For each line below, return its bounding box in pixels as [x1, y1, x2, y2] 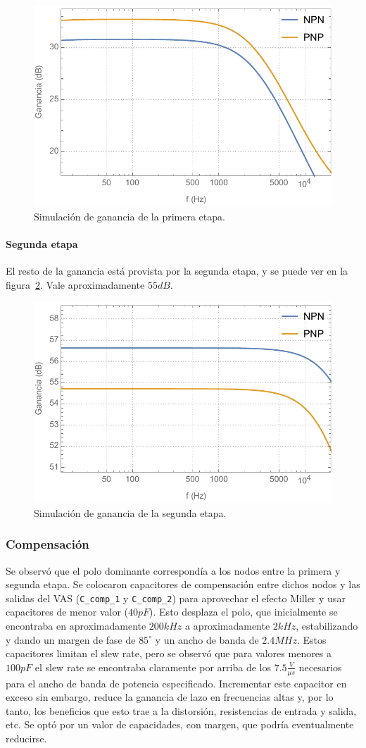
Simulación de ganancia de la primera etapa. [34, 209, 225, 224]
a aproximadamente [184, 618, 270, 632]
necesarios [298, 659, 342, 674]
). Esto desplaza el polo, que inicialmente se [149, 604, 338, 619]
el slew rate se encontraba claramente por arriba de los [34, 659, 271, 674]
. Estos [296, 632, 327, 647]
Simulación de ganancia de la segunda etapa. [34, 505, 227, 520]
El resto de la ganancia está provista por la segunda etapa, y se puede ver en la [6, 263, 348, 278]
